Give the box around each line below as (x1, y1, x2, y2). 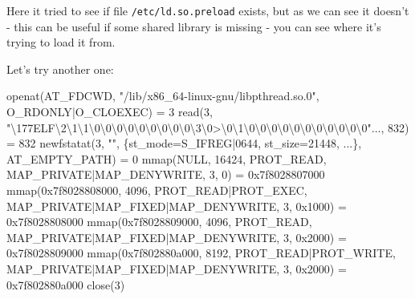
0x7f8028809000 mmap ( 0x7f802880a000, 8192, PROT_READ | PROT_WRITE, (6, 244, 396, 261)
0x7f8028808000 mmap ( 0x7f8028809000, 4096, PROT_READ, (6, 213, 312, 230)
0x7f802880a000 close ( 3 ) (6, 276, 125, 293)
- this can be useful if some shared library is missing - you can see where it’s (6, 18, 381, 34)
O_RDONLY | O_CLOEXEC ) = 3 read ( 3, (6, 103, 213, 120)
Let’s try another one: (6, 60, 114, 77)
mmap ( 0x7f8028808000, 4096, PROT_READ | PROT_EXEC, (6, 182, 307, 198)
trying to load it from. (6, 34, 116, 51)
